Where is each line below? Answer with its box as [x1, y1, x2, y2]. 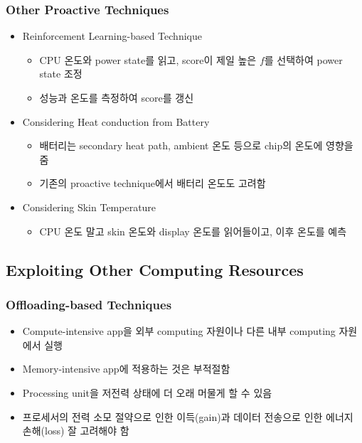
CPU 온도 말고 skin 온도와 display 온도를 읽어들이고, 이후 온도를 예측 [39, 223, 347, 238]
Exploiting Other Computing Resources [6, 258, 304, 280]
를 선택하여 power [264, 52, 343, 67]
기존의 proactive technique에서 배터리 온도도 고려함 [39, 176, 266, 191]
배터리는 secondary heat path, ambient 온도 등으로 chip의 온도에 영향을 [39, 138, 353, 153]
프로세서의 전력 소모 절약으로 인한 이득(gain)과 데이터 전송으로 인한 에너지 [22, 409, 353, 424]
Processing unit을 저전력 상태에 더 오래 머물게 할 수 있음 [22, 385, 272, 400]
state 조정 [39, 66, 82, 81]
